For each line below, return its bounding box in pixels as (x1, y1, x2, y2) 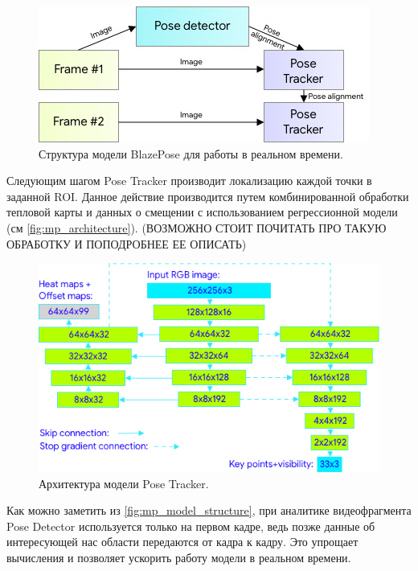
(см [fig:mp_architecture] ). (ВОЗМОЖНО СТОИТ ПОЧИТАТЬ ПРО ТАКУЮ (6, 219, 387, 236)
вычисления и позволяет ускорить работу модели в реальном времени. (6, 548, 351, 565)
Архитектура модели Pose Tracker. (39, 474, 209, 491)
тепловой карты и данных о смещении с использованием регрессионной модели (6, 203, 398, 220)
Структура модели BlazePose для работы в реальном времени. (39, 145, 343, 162)
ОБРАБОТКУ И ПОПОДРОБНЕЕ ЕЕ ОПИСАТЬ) (6, 235, 247, 252)
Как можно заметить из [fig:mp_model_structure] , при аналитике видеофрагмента (6, 502, 412, 519)
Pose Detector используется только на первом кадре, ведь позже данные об (6, 517, 375, 534)
